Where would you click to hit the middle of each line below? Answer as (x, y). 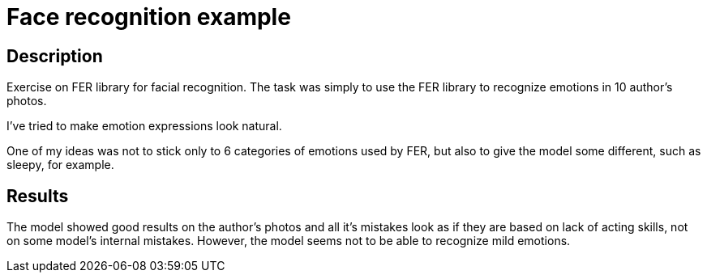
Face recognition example (149, 17)
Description (55, 56)
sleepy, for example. (60, 165)
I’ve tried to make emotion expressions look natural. (144, 126)
